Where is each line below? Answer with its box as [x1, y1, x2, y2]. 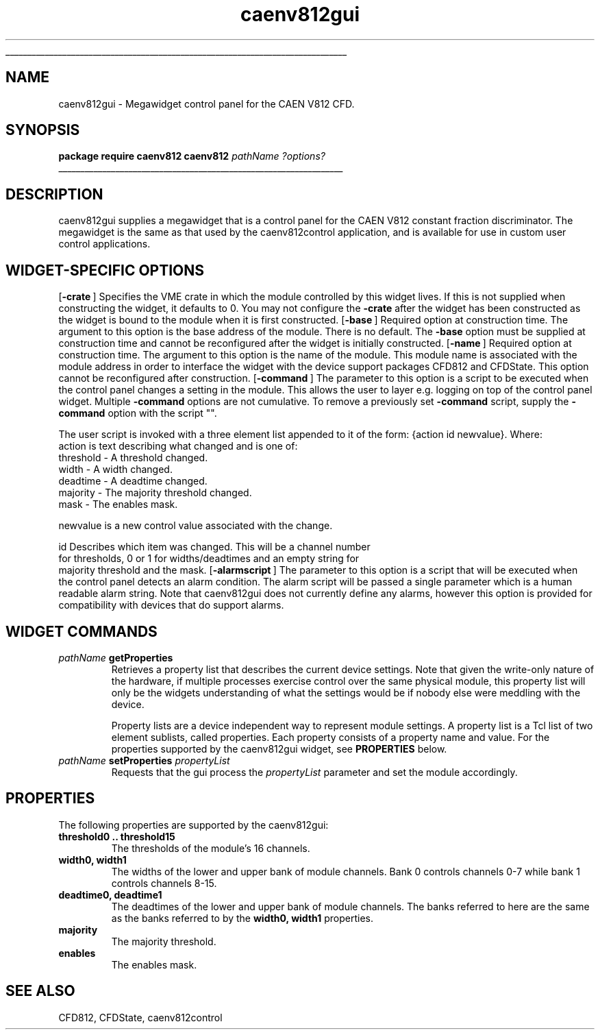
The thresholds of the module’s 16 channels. [111, 842, 310, 854]
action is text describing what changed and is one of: [58, 440, 298, 452]
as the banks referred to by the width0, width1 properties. [111, 912, 373, 924]
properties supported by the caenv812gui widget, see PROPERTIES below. [111, 742, 447, 755]
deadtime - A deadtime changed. [58, 475, 208, 487]
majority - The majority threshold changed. [58, 487, 252, 499]
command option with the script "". [58, 407, 217, 419]
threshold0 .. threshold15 [58, 830, 175, 842]
